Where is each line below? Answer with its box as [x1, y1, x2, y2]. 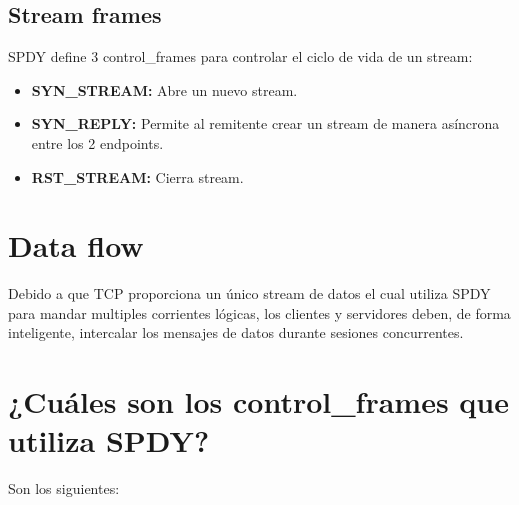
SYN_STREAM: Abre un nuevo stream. [31, 79, 298, 100]
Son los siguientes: [8, 478, 120, 499]
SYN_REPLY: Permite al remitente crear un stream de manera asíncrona [31, 113, 500, 134]
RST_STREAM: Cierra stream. [31, 166, 244, 187]
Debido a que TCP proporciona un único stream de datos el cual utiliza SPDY [8, 283, 491, 304]
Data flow [8, 225, 144, 266]
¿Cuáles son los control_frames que [8, 381, 510, 422]
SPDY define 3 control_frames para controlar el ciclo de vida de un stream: [8, 46, 473, 67]
